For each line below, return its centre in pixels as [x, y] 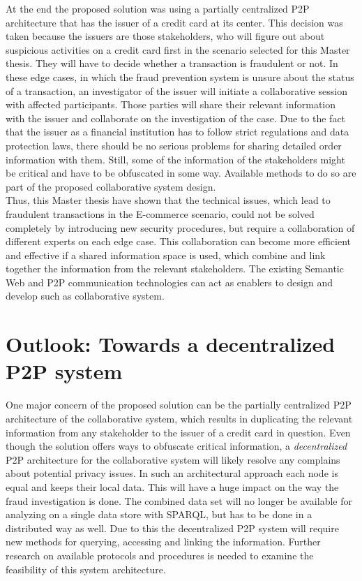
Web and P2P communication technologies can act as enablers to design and [169, 282]
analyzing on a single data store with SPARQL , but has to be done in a [159, 514]
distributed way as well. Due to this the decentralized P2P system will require [172, 528]
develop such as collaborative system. [85, 296]
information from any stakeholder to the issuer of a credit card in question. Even [178, 432]
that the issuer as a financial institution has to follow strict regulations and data [178, 132]
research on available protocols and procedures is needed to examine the [160, 555]
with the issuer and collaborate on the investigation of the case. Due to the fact [176, 118]
